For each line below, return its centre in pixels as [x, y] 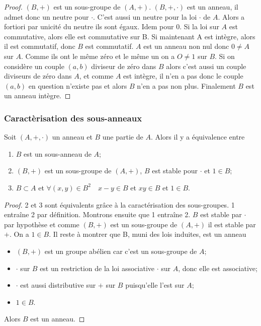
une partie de [123, 137]
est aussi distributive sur [58, 285]
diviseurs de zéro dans [38, 76]
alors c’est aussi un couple [206, 66]
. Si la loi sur [199, 26]
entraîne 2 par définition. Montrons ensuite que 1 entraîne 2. [97, 214]
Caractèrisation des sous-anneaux [73, 118]
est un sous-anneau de [58, 153]
